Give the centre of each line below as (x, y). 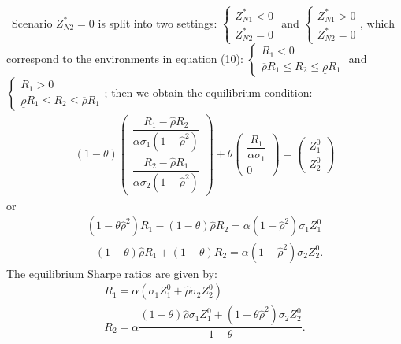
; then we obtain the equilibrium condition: (208, 92)
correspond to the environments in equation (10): (125, 59)
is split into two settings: (158, 22)
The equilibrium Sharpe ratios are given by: (112, 273)
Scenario (32, 22)
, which (377, 22)
